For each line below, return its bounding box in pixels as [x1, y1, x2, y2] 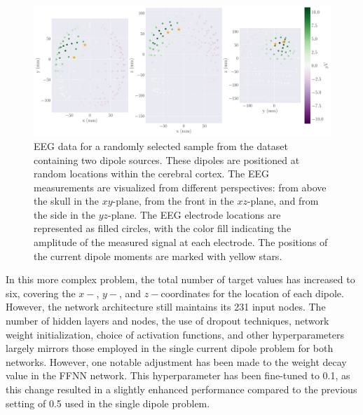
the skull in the [34, 193, 100, 208]
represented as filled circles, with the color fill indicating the [34, 221, 292, 236]
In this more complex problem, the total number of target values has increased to [6, 272, 355, 287]
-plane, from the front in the [112, 193, 234, 208]
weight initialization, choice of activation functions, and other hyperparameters [6, 327, 344, 341]
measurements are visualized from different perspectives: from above [34, 179, 327, 194]
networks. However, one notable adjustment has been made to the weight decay [6, 354, 347, 369]
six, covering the [6, 285, 76, 300]
